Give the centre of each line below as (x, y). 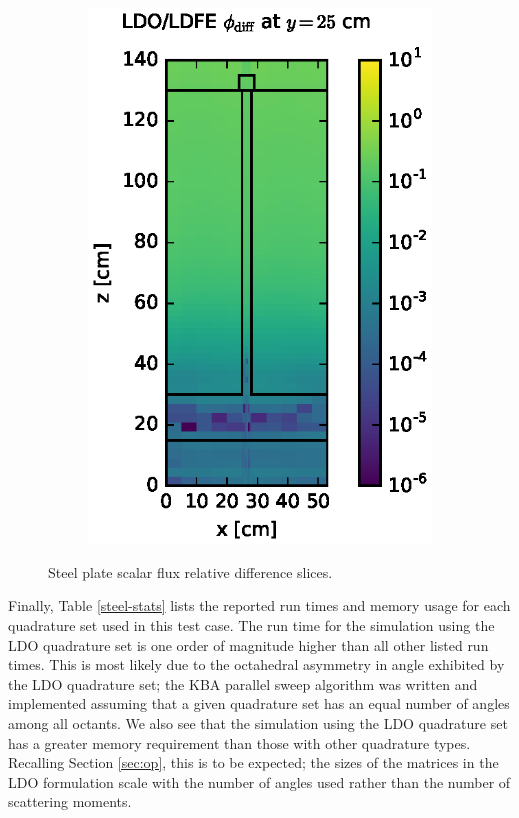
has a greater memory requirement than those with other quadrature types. (239, 742)
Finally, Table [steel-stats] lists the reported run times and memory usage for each (259, 605)
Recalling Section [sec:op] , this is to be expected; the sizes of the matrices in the (253, 762)
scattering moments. (70, 801)
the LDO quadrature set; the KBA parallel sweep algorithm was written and (243, 683)
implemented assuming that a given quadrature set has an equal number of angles (259, 703)
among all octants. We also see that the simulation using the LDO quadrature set (258, 723)
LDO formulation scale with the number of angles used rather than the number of (259, 781)
